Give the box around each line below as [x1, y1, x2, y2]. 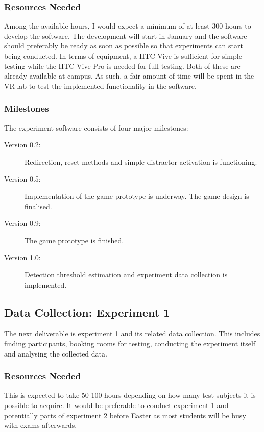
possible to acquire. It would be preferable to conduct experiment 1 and [4, 399, 229, 410]
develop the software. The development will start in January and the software [4, 30, 247, 41]
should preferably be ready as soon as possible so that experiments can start [4, 40, 243, 51]
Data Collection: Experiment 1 [4, 304, 170, 320]
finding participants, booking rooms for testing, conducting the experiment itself [4, 338, 256, 348]
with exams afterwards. [4, 420, 77, 430]
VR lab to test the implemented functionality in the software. [4, 80, 197, 91]
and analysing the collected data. [4, 348, 107, 359]
